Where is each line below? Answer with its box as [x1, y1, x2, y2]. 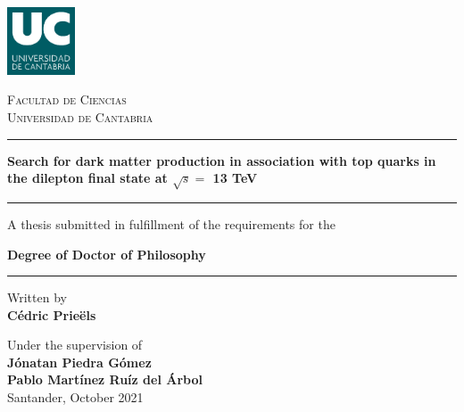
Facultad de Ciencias [7, 90, 127, 109]
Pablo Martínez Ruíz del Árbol [7, 370, 203, 389]
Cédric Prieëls [7, 305, 96, 324]
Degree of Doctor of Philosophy [7, 244, 206, 263]
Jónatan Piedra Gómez [7, 352, 152, 371]
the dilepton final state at [7, 169, 168, 187]
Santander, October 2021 [7, 388, 144, 407]
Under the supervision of [7, 335, 143, 354]
